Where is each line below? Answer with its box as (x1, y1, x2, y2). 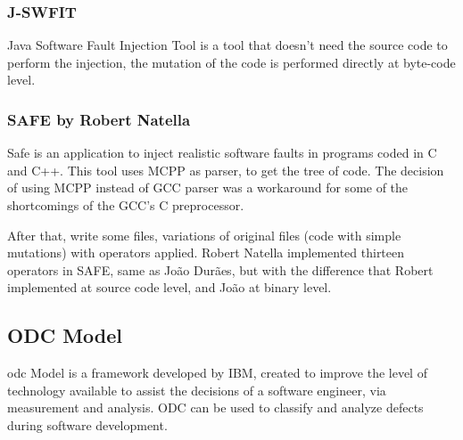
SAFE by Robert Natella (7, 108, 191, 130)
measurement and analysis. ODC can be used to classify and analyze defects (7, 398, 424, 417)
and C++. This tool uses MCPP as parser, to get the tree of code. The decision (7, 160, 444, 179)
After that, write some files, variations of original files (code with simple (7, 225, 401, 244)
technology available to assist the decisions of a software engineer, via (7, 380, 386, 399)
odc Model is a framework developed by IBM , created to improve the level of (7, 363, 427, 382)
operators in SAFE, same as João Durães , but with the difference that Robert (7, 260, 434, 279)
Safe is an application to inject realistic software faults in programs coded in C (7, 143, 437, 162)
